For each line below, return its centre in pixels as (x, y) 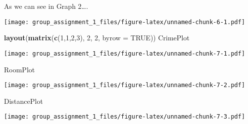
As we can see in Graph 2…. (46, 6)
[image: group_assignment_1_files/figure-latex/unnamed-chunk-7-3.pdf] (124, 117)
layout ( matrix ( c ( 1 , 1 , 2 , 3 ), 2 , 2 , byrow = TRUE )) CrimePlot (97, 38)
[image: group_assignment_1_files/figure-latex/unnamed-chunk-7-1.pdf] (124, 53)
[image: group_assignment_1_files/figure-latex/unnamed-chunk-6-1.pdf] (124, 22)
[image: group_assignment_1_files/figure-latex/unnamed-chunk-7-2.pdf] (124, 85)
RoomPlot (20, 69)
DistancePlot (24, 101)
